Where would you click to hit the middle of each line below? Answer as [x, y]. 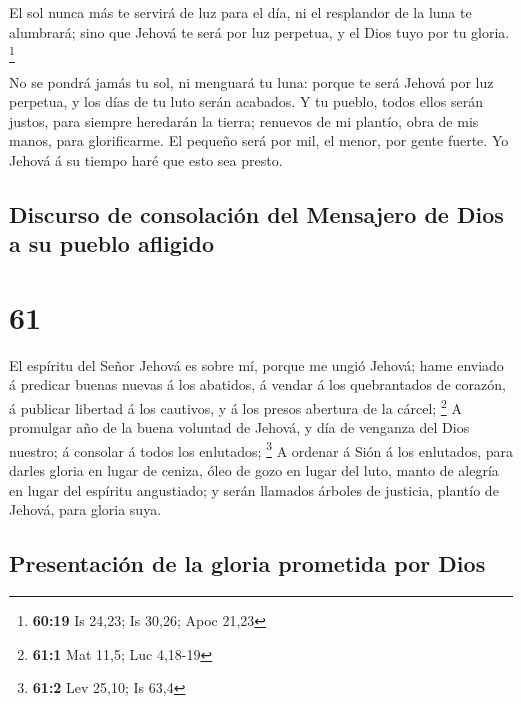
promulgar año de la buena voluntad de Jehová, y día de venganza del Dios [239, 427]
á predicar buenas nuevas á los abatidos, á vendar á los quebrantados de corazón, [257, 384]
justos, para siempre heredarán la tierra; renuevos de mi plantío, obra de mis [244, 120]
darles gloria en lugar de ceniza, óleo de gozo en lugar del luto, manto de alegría [254, 470]
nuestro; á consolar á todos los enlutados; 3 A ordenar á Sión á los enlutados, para [261, 449]
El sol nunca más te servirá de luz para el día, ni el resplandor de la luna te [240, 12]
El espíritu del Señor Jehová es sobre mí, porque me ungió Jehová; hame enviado [256, 364]
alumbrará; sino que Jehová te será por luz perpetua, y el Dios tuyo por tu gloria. [259, 31]
